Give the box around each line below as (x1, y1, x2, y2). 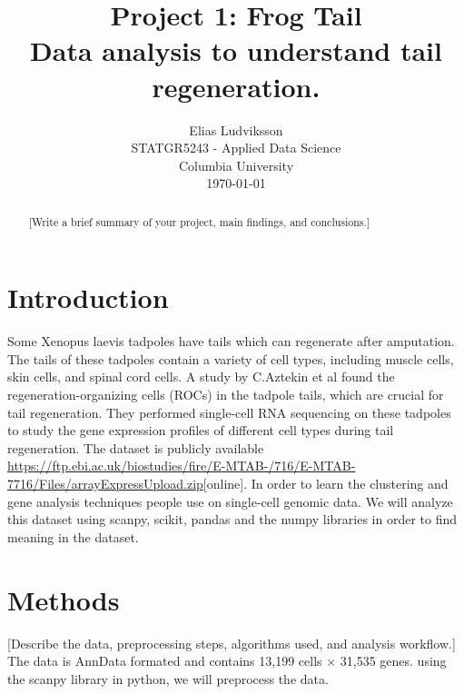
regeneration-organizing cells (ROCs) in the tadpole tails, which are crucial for (7, 385, 444, 404)
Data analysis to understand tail (30, 32, 442, 69)
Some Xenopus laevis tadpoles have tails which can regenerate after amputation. (7, 332, 455, 351)
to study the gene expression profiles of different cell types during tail (7, 421, 394, 440)
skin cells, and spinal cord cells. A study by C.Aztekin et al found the (7, 367, 395, 386)
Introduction (7, 279, 169, 316)
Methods (7, 580, 120, 618)
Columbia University (178, 155, 294, 174)
